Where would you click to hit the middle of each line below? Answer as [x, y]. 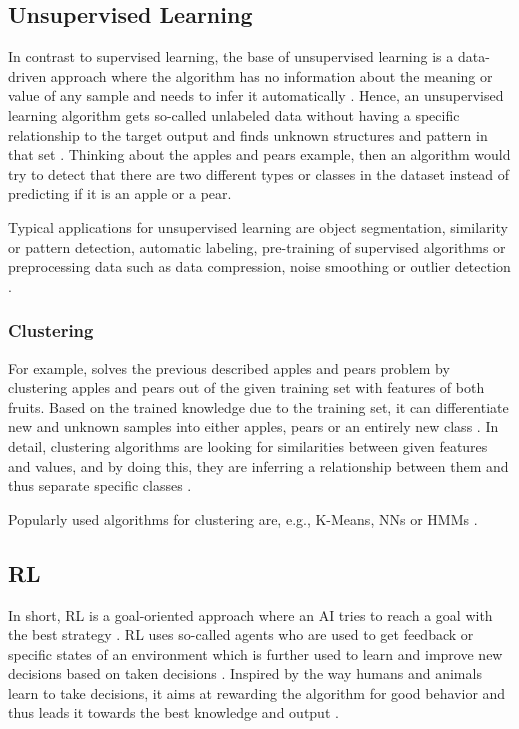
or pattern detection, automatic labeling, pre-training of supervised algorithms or [257, 246]
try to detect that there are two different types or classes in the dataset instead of [259, 173]
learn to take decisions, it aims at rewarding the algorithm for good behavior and [257, 692]
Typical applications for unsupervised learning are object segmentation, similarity [258, 226]
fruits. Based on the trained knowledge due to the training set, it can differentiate [258, 406]
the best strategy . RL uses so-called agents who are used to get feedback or [241, 634]
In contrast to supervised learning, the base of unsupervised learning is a [231, 56]
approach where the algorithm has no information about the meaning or [271, 75]
